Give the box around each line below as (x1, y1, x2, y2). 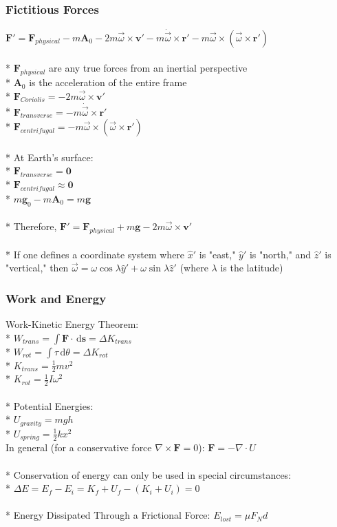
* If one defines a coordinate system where (6, 247, 185, 261)
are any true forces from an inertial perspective (49, 61, 248, 75)
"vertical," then (6, 260, 69, 275)
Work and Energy (6, 289, 107, 307)
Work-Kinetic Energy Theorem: (6, 317, 139, 331)
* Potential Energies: (6, 398, 94, 413)
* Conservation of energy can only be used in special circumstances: (6, 467, 292, 482)
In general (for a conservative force (6, 440, 152, 455)
